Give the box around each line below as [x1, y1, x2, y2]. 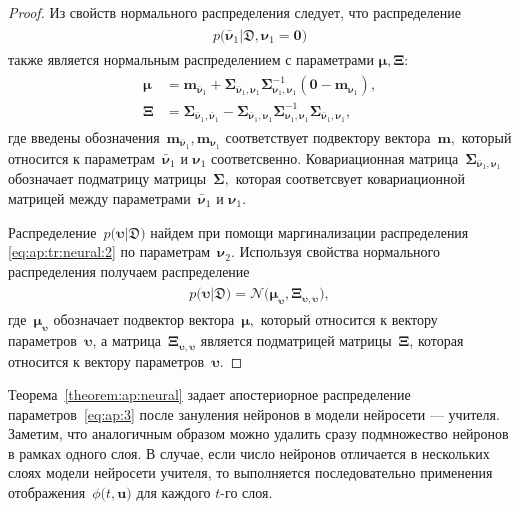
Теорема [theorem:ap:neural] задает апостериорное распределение [8, 384, 411, 405]
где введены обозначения [8, 126, 160, 147]
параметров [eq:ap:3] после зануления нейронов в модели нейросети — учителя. [8, 403, 500, 424]
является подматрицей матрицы [200, 330, 392, 351]
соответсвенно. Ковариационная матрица [211, 147, 459, 168]
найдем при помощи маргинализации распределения [150, 221, 469, 242]
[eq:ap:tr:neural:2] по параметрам [8, 241, 211, 262]
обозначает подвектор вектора [53, 309, 235, 330]
